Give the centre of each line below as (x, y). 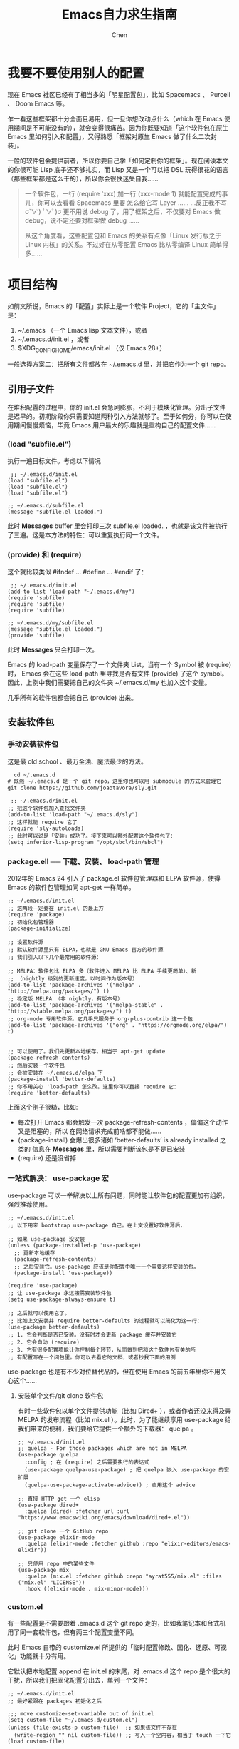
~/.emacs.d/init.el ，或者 (54, 339)
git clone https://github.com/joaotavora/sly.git (83, 788)
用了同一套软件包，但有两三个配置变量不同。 (73, 1632)
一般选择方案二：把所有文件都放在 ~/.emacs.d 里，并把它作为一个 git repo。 (119, 364)
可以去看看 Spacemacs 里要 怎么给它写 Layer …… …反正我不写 (136, 202)
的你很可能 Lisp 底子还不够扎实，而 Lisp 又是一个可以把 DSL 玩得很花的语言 (118, 169)
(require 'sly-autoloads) (46, 828)
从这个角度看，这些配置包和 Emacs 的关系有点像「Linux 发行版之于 (123, 235)
